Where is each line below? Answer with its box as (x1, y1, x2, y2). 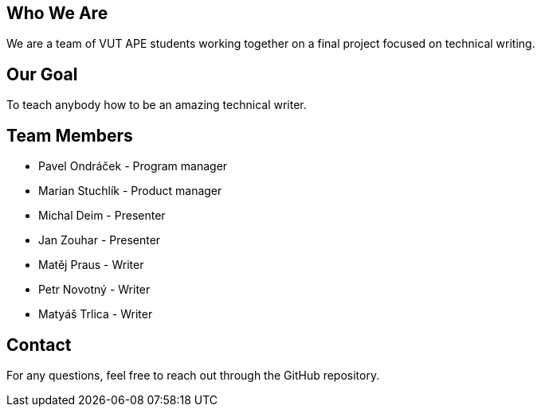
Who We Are (6, 3, 108, 23)
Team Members (6, 125, 133, 146)
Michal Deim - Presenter (38, 208, 166, 223)
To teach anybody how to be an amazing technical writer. (6, 98, 307, 112)
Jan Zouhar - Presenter (38, 233, 161, 247)
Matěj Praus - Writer (38, 258, 144, 272)
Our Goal (6, 64, 78, 84)
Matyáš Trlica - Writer (38, 307, 153, 321)
